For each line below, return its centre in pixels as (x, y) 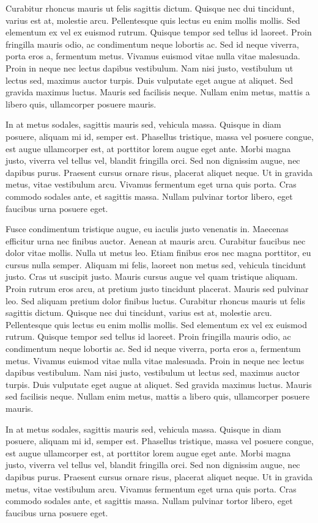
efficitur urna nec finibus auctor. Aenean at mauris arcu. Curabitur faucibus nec (156, 240)
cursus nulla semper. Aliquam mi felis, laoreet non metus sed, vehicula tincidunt (156, 264)
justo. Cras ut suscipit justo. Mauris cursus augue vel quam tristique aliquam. (152, 276)
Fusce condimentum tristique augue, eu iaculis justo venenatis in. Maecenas (147, 229)
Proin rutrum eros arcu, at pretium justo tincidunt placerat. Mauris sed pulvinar (157, 289)
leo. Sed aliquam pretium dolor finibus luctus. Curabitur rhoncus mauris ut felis (155, 300)
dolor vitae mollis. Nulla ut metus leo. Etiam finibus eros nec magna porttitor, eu (158, 253)
